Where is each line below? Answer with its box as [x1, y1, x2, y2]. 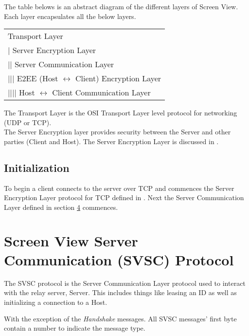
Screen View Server [4, 230, 138, 250]
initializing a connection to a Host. [4, 297, 107, 307]
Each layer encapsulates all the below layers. [4, 11, 136, 21]
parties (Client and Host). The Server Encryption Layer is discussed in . [4, 136, 219, 146]
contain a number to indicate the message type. [4, 323, 145, 333]
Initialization [4, 160, 70, 175]
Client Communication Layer [52, 87, 151, 98]
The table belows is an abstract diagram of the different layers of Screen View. [4, 1, 238, 11]
